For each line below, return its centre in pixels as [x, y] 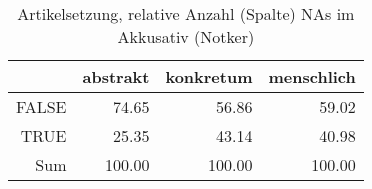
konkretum [209, 76]
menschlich [312, 76]
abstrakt [116, 76]
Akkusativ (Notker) [186, 36]
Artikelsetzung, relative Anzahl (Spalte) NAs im [186, 13]
